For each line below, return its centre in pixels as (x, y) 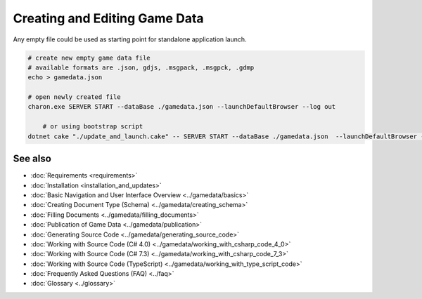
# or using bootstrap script (93, 127)
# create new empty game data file (89, 58)
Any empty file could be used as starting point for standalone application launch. (130, 39)
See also (32, 159)
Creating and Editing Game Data (108, 18)
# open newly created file (74, 97)
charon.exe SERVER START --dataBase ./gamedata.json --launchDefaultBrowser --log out (182, 107)
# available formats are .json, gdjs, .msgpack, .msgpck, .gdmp (141, 67)
